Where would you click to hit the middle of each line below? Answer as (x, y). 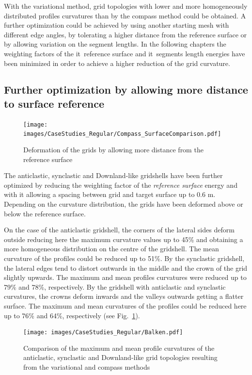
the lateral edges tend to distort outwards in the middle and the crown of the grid (126, 268)
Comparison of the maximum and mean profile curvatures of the (119, 348)
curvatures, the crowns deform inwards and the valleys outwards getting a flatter (124, 296)
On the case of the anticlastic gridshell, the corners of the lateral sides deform (119, 230)
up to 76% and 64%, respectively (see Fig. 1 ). (72, 315)
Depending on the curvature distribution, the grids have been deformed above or (124, 204)
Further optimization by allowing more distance (126, 89)
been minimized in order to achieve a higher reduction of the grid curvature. (117, 63)
